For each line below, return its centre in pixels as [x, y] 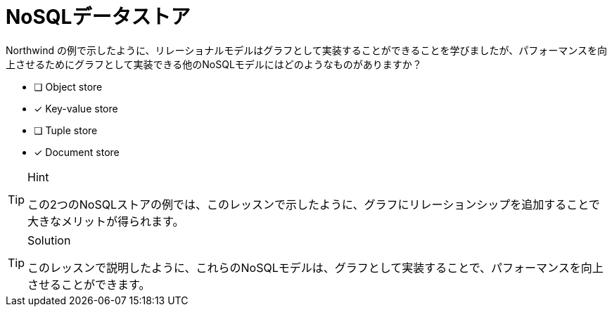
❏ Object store [68, 86]
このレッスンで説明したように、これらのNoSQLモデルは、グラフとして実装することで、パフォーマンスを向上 [315, 267]
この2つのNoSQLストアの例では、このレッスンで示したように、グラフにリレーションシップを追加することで [314, 204]
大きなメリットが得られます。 [106, 221]
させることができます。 [89, 284]
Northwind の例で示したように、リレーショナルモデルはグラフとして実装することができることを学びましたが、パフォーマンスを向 [306, 50]
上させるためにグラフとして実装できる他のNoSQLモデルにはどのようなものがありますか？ [214, 64]
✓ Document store [77, 152]
